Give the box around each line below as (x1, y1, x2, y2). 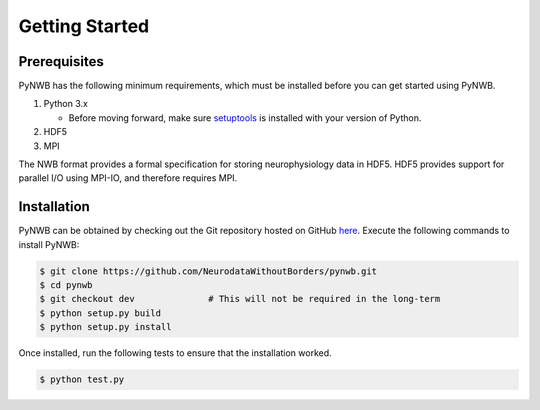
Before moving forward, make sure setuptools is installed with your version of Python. (68, 111, 422, 124)
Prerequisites (18, 53, 104, 70)
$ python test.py (39, 374, 125, 385)
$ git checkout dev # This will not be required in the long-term (39, 293, 441, 305)
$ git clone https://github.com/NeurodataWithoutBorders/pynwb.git (39, 265, 378, 277)
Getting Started (18, 15, 150, 37)
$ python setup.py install (39, 321, 172, 333)
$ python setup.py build (39, 307, 162, 319)
